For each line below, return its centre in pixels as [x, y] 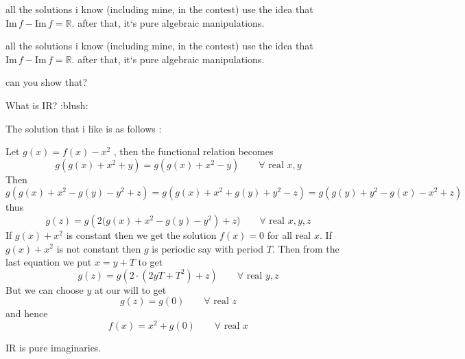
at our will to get [131, 289]
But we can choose [45, 289]
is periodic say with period [208, 248]
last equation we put [49, 262]
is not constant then [99, 248]
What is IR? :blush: [47, 105]
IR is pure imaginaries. [53, 347]
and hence [27, 313]
